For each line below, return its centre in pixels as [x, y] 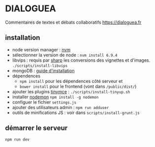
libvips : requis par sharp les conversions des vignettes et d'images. [81, 60]
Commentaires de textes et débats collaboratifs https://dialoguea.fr [73, 22]
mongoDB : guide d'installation [43, 71]
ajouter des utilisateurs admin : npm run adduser [61, 107]
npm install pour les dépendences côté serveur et [71, 81]
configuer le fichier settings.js [44, 102]
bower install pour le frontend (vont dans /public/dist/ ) [78, 86]
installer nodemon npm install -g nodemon [55, 97]
